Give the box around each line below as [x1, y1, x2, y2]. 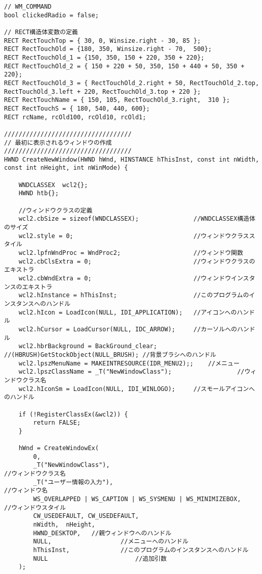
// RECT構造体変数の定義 [4, 28, 78, 36]
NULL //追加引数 [33, 555, 167, 562]
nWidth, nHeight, [33, 521, 95, 529]
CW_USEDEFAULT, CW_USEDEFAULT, [33, 512, 139, 520]
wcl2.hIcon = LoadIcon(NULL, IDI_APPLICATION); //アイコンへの [18, 308, 237, 316]
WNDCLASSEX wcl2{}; [18, 181, 88, 189]
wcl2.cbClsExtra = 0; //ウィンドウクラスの [18, 257, 255, 265]
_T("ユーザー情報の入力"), [33, 478, 113, 486]
